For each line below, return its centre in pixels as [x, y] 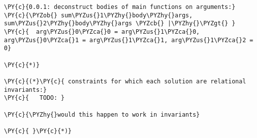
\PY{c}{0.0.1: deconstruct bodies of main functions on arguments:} [120, 7]
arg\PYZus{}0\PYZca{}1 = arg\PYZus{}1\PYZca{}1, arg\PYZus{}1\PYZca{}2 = [129, 40]
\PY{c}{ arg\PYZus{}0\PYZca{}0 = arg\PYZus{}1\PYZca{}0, [102, 32]
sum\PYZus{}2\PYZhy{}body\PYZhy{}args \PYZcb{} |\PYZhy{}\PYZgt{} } [120, 24]
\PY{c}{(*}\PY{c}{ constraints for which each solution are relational [125, 81]
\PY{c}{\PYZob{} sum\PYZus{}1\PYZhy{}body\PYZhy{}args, [98, 15]
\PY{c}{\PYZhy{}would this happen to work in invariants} [102, 114]
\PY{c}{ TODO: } [34, 98]
